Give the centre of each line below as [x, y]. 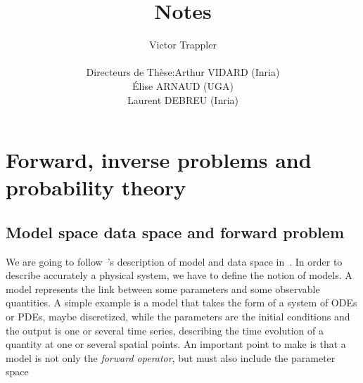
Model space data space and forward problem [175, 232]
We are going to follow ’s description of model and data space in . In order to [174, 261]
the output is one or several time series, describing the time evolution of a [165, 330]
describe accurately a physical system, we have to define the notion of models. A [179, 275]
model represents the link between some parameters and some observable [163, 288]
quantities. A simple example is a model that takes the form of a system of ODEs [181, 303]
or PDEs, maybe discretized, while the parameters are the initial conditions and [178, 317]
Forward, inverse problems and [159, 160]
